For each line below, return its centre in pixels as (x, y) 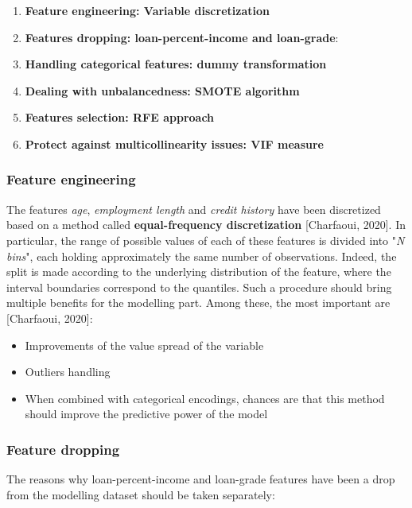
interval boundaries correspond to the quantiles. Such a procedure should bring (199, 287)
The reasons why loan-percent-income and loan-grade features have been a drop (201, 479)
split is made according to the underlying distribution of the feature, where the (199, 271)
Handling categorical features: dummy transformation (176, 64)
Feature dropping (63, 449)
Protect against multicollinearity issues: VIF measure (174, 143)
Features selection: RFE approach (120, 117)
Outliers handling (68, 372)
